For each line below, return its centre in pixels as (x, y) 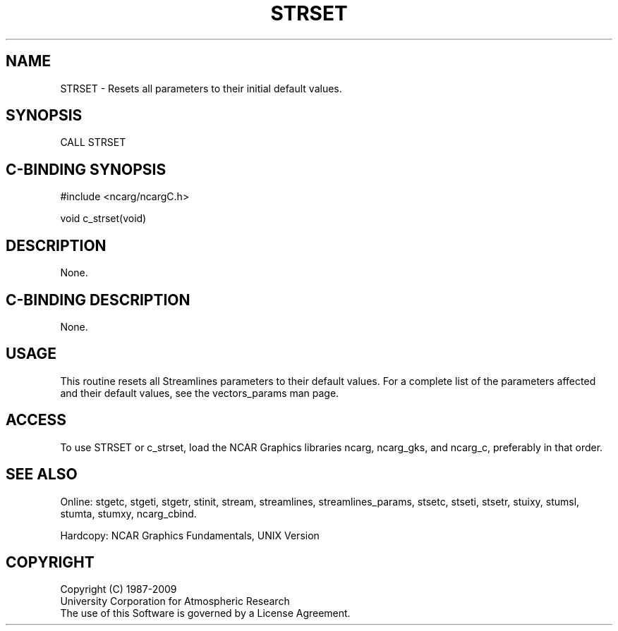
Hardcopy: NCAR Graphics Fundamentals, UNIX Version (190, 535)
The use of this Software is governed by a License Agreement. (205, 613)
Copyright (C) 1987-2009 (119, 589)
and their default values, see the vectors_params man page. (200, 393)
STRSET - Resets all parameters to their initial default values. (201, 88)
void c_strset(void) (103, 219)
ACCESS (36, 420)
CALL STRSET (93, 142)
